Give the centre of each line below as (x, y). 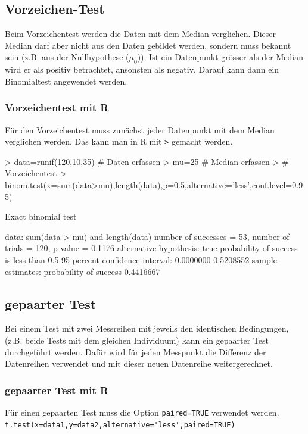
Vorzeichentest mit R (57, 107)
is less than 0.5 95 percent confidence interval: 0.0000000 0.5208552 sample (141, 260)
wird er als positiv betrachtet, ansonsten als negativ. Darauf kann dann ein (142, 69)
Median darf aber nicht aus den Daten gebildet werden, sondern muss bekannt (148, 45)
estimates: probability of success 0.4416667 (83, 271)
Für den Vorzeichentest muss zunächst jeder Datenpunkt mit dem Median (140, 129)
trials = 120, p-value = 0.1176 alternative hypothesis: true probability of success (151, 248)
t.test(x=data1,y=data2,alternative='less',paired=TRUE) (120, 425)
